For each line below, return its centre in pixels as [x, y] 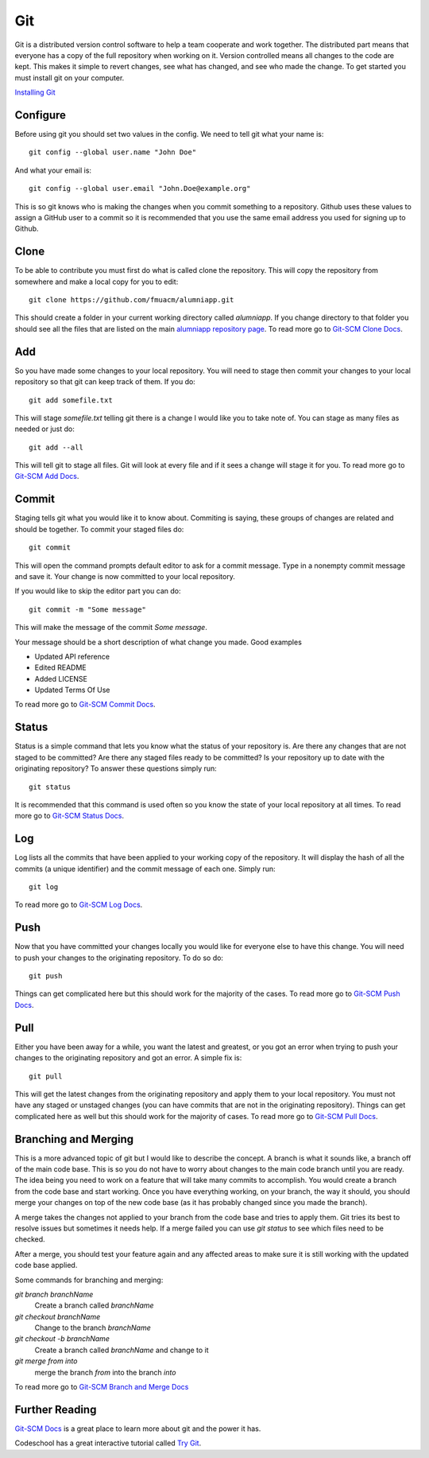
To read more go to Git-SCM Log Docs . [79, 905]
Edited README [60, 667]
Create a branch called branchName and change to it [122, 1350]
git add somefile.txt [71, 400]
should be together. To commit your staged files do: [99, 529]
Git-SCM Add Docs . [47, 476]
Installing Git [35, 92]
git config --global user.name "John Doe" [113, 152]
